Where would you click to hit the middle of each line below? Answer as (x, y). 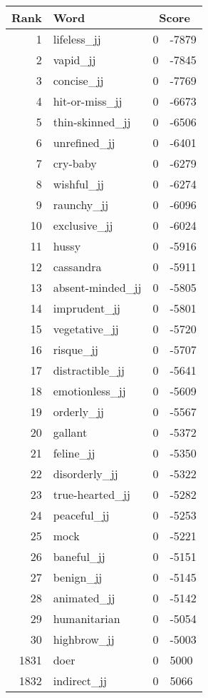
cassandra (77, 267)
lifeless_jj (77, 39)
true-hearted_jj (92, 494)
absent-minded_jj (97, 287)
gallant (70, 432)
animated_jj (84, 598)
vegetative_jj (86, 329)
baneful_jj (79, 556)
